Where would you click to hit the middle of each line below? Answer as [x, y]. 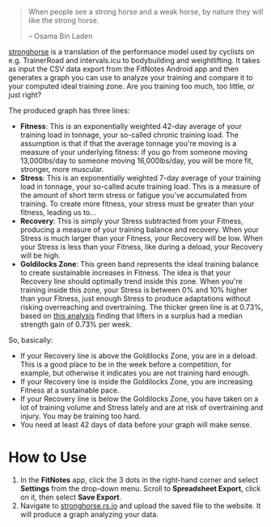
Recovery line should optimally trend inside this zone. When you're [131, 281]
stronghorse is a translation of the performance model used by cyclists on [131, 51]
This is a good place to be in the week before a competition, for [126, 364]
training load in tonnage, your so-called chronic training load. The [129, 135]
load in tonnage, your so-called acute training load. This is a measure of [140, 186]
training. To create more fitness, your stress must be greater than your [137, 204]
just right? [25, 95]
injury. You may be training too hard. [80, 416]
